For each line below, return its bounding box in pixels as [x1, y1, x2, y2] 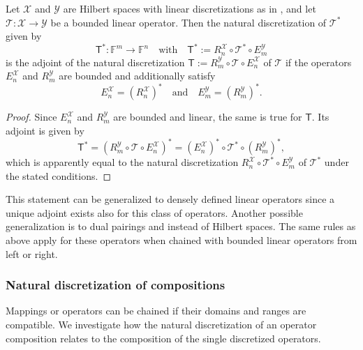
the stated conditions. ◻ [6, 168, 112, 183]
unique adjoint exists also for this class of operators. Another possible [6, 205, 303, 220]
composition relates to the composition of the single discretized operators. [6, 330, 321, 345]
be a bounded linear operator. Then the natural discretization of [50, 15, 327, 29]
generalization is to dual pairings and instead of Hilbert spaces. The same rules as [6, 219, 356, 234]
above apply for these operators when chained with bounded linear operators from [6, 233, 357, 248]
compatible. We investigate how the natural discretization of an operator [6, 317, 317, 332]
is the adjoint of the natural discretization [6, 54, 185, 69]
